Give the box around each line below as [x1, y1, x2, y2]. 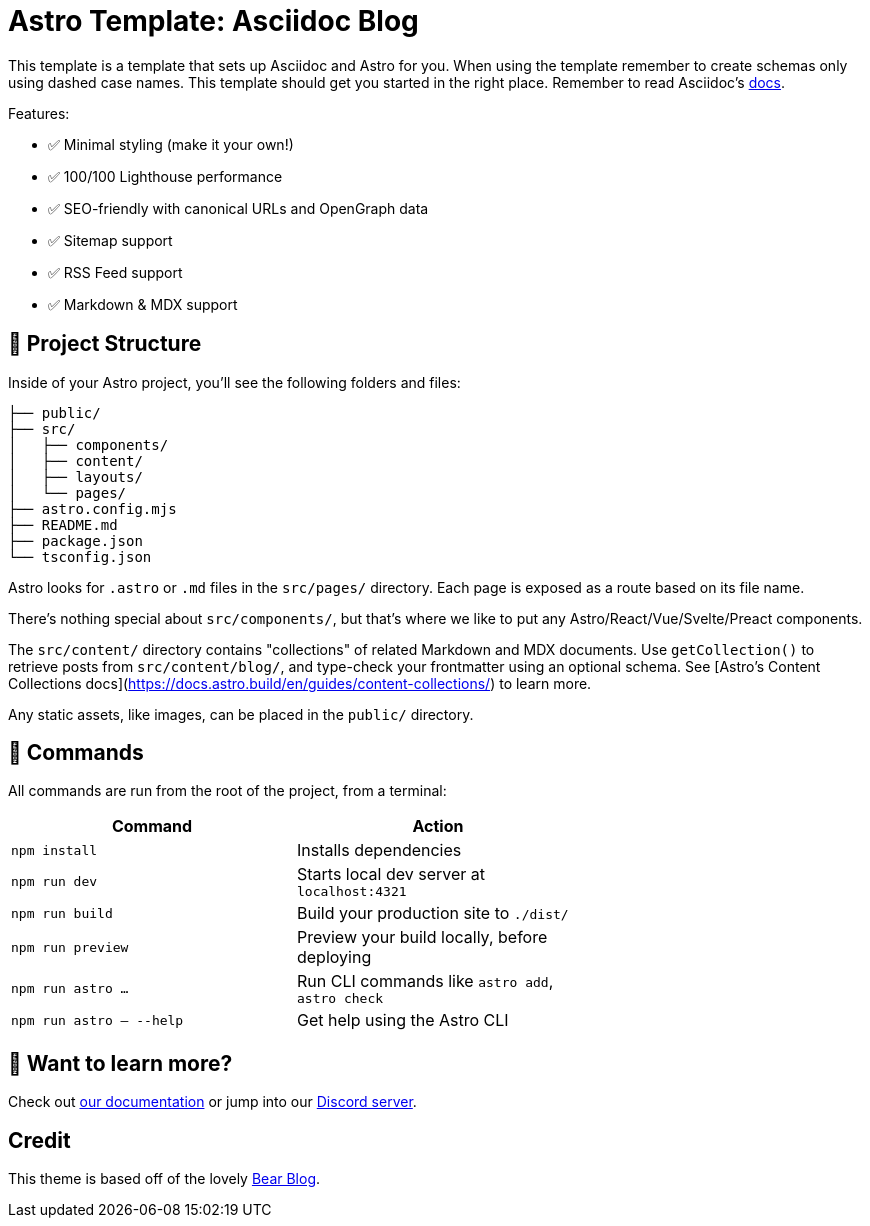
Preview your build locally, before [296, 927, 548, 948]
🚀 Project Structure [8, 331, 202, 357]
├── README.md [8, 516, 118, 533]
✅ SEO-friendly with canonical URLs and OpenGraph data [48, 199, 429, 217]
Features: [8, 104, 70, 122]
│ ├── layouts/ [8, 468, 143, 485]
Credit [8, 1127, 71, 1153]
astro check [296, 991, 384, 1007]
